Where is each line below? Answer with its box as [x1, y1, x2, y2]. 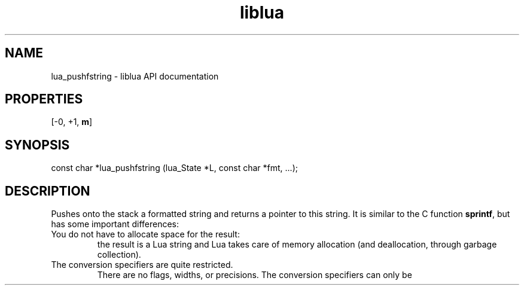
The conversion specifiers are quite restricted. [51, 260, 233, 270]
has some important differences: [51, 219, 179, 230]
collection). [97, 249, 141, 260]
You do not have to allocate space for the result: [51, 229, 240, 240]
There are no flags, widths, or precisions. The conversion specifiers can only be [97, 270, 412, 280]
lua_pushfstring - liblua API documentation [51, 71, 219, 81]
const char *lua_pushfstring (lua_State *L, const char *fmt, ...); [51, 163, 298, 173]
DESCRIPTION [5, 183, 90, 199]
